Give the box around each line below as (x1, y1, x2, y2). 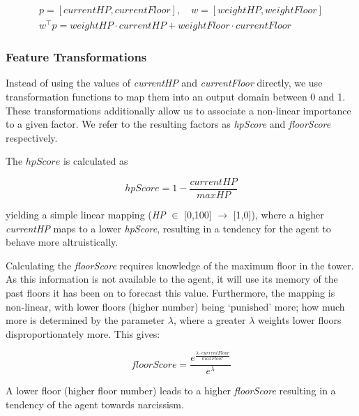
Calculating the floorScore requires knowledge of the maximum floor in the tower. (6, 258, 354, 272)
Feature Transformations (6, 48, 147, 66)
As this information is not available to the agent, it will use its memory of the (6, 272, 338, 286)
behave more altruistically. (6, 235, 119, 249)
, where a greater (173, 313, 246, 327)
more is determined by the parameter (6, 313, 165, 327)
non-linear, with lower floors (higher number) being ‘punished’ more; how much (6, 299, 345, 313)
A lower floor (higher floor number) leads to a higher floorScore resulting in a (6, 383, 336, 398)
